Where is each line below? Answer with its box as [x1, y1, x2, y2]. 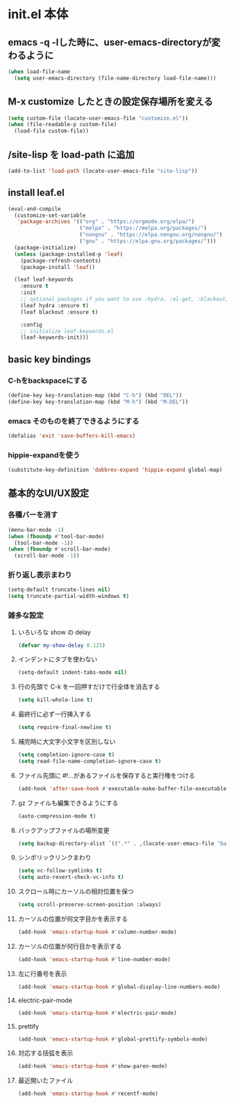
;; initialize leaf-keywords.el [20, 328, 114, 335]
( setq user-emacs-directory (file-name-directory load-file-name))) [14, 75, 217, 82]
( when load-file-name [8, 68, 71, 75]
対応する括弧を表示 [17, 1049, 74, 1057]
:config [20, 321, 42, 328]
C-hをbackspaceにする [8, 376, 88, 385]
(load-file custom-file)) [14, 128, 90, 135]
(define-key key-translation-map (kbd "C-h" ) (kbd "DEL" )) [8, 392, 183, 399]
